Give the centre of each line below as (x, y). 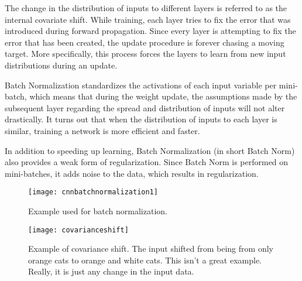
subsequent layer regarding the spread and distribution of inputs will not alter (145, 107)
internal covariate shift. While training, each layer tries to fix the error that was (148, 19)
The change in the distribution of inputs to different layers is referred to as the (146, 8)
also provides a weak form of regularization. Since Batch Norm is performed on (147, 162)
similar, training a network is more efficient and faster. (102, 130)
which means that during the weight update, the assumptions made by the (163, 96)
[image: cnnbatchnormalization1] (93, 192)
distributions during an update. (61, 65)
